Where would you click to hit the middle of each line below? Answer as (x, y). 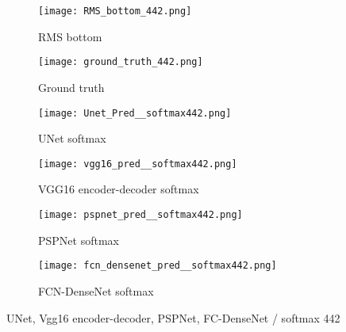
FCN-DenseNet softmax (96, 290)
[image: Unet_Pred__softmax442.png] (135, 113)
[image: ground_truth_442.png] (121, 62)
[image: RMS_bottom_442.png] (115, 11)
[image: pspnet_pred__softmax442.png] (140, 215)
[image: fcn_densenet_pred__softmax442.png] (158, 266)
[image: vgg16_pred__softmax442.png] (138, 164)
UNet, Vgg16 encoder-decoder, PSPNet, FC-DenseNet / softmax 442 (173, 317)
